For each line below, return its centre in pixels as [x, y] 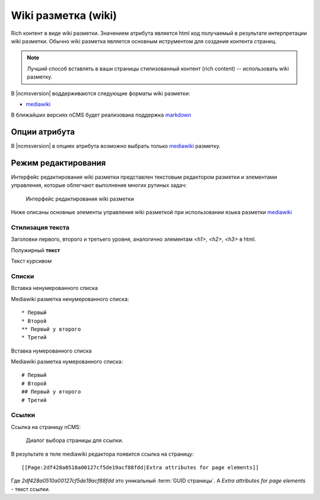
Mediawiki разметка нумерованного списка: [67, 362]
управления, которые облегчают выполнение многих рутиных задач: [99, 185]
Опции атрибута [43, 132]
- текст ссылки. [31, 489]
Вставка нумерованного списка [51, 351]
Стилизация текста [40, 228]
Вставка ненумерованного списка [54, 288]
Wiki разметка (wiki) [64, 15]
